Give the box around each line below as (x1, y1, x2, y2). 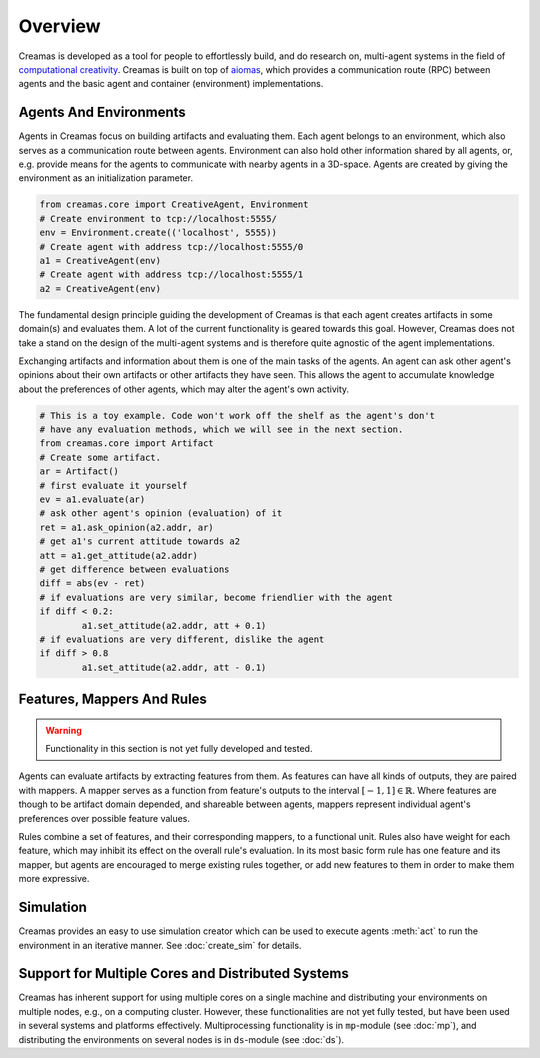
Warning (45, 724, 82, 736)
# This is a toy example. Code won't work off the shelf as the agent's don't (39, 410, 435, 421)
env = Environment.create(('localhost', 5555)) (39, 227, 277, 239)
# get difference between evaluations (39, 563, 230, 575)
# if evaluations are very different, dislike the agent (39, 633, 325, 645)
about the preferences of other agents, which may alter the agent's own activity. (18, 383, 350, 395)
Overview (18, 15, 101, 37)
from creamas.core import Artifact (39, 438, 214, 449)
